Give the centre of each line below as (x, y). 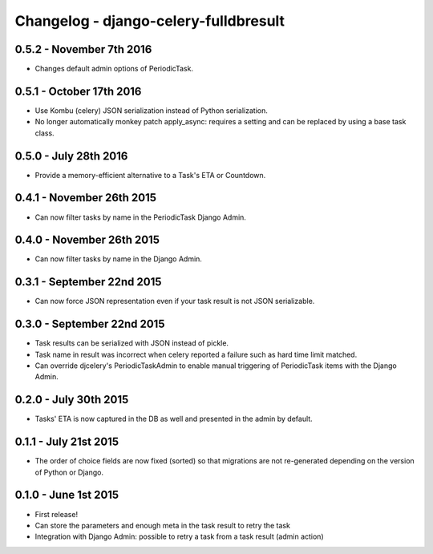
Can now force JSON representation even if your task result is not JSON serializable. (175, 301)
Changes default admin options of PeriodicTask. (114, 69)
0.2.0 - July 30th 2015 (72, 400)
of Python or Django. (69, 472)
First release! (57, 514)
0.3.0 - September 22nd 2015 (90, 324)
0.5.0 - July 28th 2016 (71, 156)
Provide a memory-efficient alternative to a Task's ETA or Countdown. (150, 175)
